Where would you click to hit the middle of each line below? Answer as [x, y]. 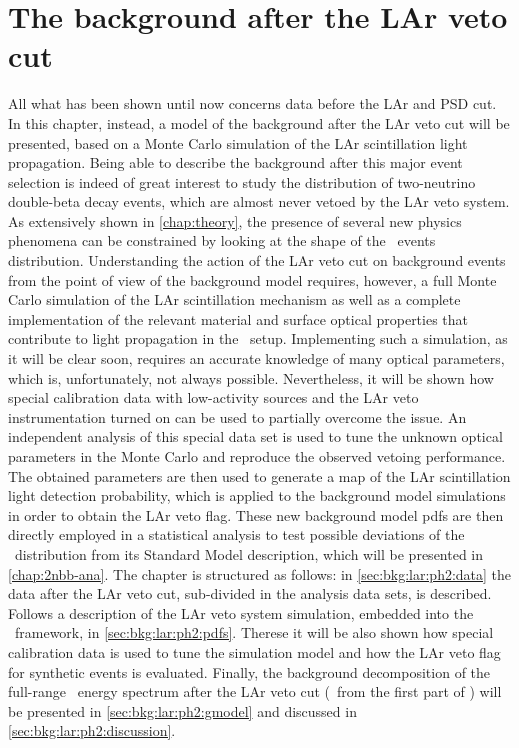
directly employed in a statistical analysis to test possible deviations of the [236, 534]
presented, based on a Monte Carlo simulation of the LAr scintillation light [238, 142]
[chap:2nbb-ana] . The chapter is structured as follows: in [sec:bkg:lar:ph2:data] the [260, 573]
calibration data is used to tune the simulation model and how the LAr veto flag [254, 651]
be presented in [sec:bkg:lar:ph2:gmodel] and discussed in [182, 710]
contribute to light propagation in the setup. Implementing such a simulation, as [258, 338]
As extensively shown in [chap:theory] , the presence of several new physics [235, 220]
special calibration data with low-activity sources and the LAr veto [213, 397]
